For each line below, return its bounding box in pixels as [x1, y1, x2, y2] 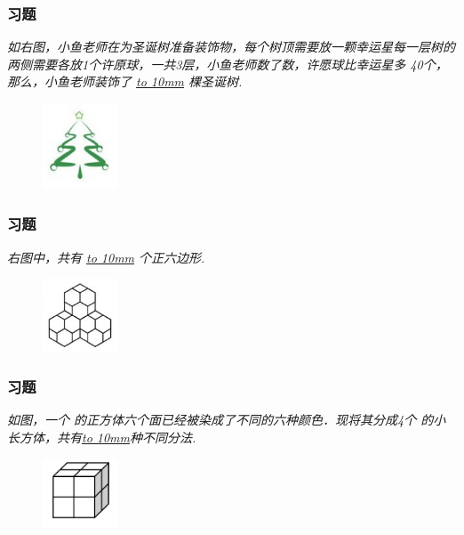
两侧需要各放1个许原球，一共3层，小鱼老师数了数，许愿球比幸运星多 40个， [7, 54, 448, 73]
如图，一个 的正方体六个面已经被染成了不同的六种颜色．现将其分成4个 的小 [7, 410, 446, 429]
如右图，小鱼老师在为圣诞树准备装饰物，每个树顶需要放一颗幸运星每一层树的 [7, 37, 455, 56]
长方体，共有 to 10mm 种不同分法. [7, 427, 196, 446]
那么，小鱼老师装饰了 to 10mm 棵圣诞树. [7, 72, 243, 91]
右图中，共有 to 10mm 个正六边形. [7, 247, 205, 266]
